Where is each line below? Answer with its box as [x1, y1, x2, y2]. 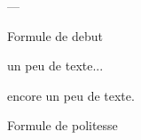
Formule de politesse [7, 116, 118, 135]
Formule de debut [7, 26, 103, 45]
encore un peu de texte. [7, 86, 135, 104]
